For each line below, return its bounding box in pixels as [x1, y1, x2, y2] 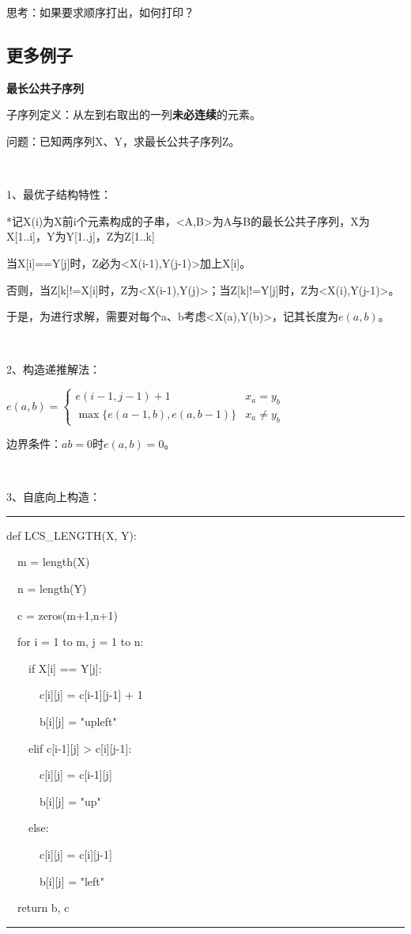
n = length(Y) [17, 580, 87, 597]
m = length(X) [17, 553, 90, 570]
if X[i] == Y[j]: [28, 659, 102, 676]
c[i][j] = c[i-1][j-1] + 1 [39, 686, 143, 703]
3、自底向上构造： [6, 488, 100, 505]
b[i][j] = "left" [39, 872, 105, 889]
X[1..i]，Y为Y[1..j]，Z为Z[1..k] [6, 228, 155, 245]
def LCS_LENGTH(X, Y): [6, 526, 137, 543]
